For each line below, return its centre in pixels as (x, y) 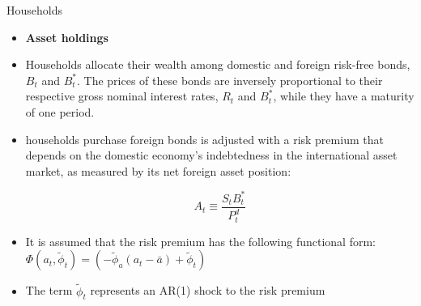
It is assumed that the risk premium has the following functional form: (200, 241)
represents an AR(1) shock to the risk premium (208, 290)
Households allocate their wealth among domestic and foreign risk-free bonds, (218, 64)
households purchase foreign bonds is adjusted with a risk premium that (204, 139)
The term (49, 290)
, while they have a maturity (344, 96)
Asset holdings (67, 37)
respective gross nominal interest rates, (122, 96)
